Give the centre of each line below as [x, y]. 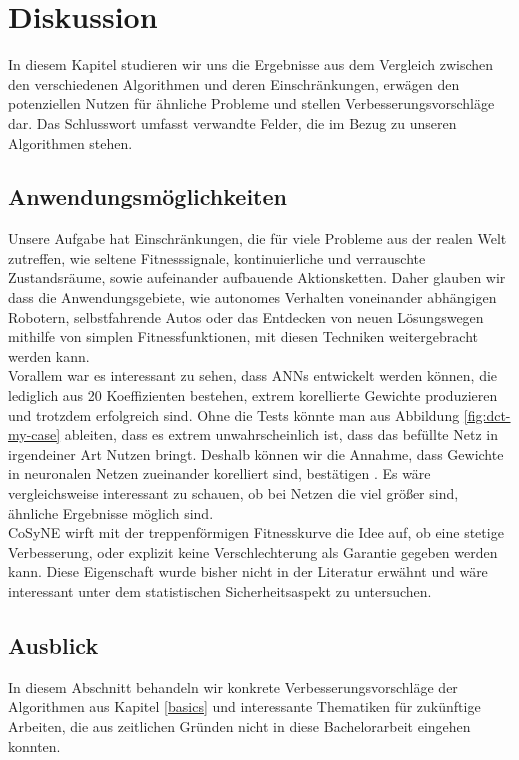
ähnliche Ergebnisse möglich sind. [111, 512]
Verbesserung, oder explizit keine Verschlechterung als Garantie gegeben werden [253, 551]
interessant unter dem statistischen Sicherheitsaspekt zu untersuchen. [220, 590]
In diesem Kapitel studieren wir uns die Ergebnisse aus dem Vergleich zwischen [251, 64]
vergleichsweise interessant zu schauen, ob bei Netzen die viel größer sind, [233, 493]
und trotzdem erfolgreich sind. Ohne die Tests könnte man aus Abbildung [234, 414]
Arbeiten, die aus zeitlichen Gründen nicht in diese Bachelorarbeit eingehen [239, 725]
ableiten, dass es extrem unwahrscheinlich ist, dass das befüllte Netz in [281, 434]
